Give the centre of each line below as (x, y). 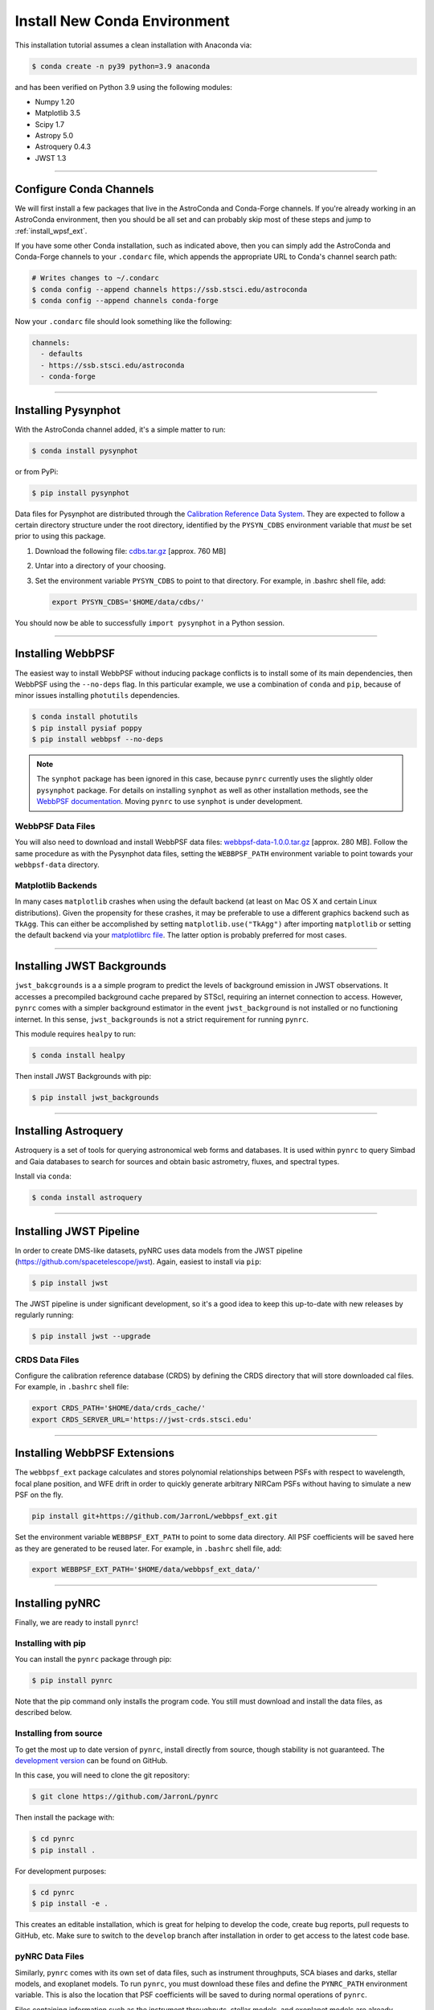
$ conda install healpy (79, 1055)
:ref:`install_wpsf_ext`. (51, 231)
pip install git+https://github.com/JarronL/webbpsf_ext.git (155, 1516)
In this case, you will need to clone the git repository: (102, 1775)
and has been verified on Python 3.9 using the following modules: (124, 87)
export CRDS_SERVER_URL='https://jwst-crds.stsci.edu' (142, 1419)
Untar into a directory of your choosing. (100, 566)
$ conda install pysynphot (85, 451)
